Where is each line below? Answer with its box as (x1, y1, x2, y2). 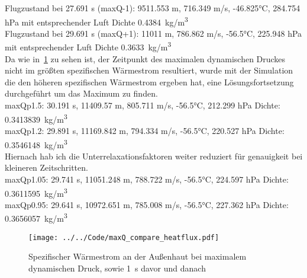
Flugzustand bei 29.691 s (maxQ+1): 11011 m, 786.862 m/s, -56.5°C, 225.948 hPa (5, 27, 302, 39)
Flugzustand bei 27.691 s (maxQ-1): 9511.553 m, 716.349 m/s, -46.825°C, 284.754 (5, 2, 300, 14)
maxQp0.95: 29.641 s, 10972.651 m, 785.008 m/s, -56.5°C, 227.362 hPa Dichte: (5, 198, 289, 210)
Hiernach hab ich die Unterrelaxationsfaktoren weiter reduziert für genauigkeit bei (5, 149, 303, 162)
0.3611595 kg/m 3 (5, 185, 67, 199)
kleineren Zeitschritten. (5, 161, 88, 174)
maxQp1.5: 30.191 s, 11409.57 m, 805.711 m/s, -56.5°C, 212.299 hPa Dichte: (5, 99, 280, 111)
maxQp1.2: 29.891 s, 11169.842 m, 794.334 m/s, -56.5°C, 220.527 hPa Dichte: (5, 124, 285, 136)
